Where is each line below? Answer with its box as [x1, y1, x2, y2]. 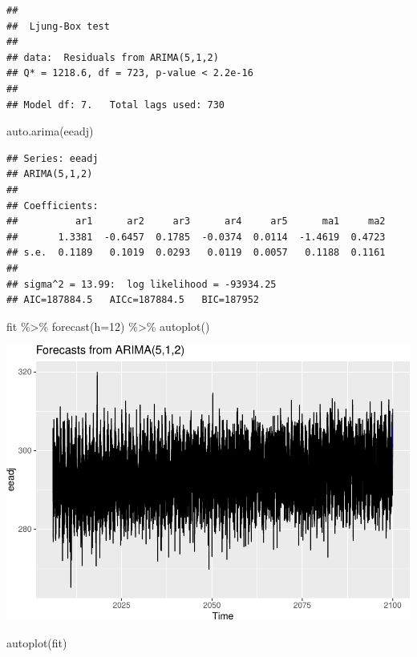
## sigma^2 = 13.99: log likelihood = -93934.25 [6, 278, 277, 290]
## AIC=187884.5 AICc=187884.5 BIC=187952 [6, 294, 259, 306]
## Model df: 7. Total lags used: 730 [6, 99, 225, 111]
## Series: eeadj [6, 152, 99, 164]
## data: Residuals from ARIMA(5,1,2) [6, 51, 219, 63]
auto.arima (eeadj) [6, 123, 94, 139]
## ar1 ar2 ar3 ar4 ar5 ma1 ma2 [6, 216, 386, 228]
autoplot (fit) [6, 634, 67, 651]
